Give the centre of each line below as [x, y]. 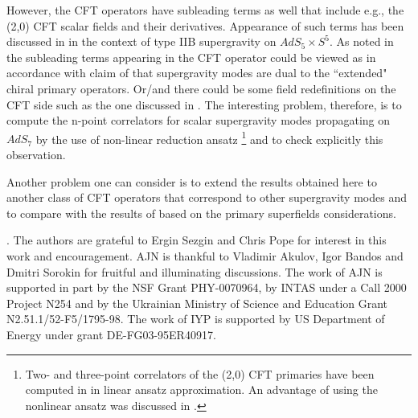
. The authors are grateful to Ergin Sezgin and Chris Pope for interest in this [197, 240]
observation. [36, 154]
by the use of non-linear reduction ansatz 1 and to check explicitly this [209, 137]
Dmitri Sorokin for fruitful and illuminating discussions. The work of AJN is [195, 271]
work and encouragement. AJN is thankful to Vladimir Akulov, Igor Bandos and [205, 255]
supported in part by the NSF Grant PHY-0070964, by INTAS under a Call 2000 [207, 287]
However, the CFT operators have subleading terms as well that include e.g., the [205, 10]
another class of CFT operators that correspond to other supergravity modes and [207, 197]
